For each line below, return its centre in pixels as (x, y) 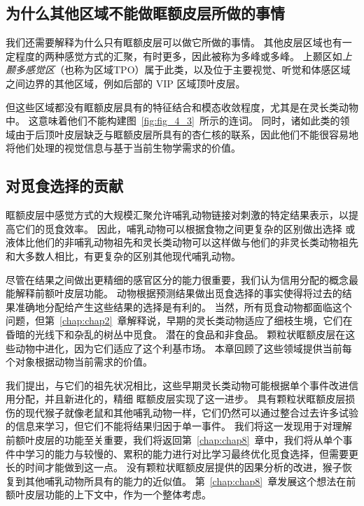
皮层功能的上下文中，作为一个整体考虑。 (118, 494)
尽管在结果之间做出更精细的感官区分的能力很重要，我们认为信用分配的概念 (177, 279)
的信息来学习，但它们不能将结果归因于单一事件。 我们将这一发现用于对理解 (179, 426)
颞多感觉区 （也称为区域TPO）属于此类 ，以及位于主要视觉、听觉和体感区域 (178, 70)
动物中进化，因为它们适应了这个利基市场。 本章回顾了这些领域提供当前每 (183, 348)
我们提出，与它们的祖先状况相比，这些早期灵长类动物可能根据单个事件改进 (177, 385)
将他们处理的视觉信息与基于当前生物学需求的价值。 (123, 148)
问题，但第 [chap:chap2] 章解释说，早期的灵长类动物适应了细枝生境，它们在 (179, 320)
